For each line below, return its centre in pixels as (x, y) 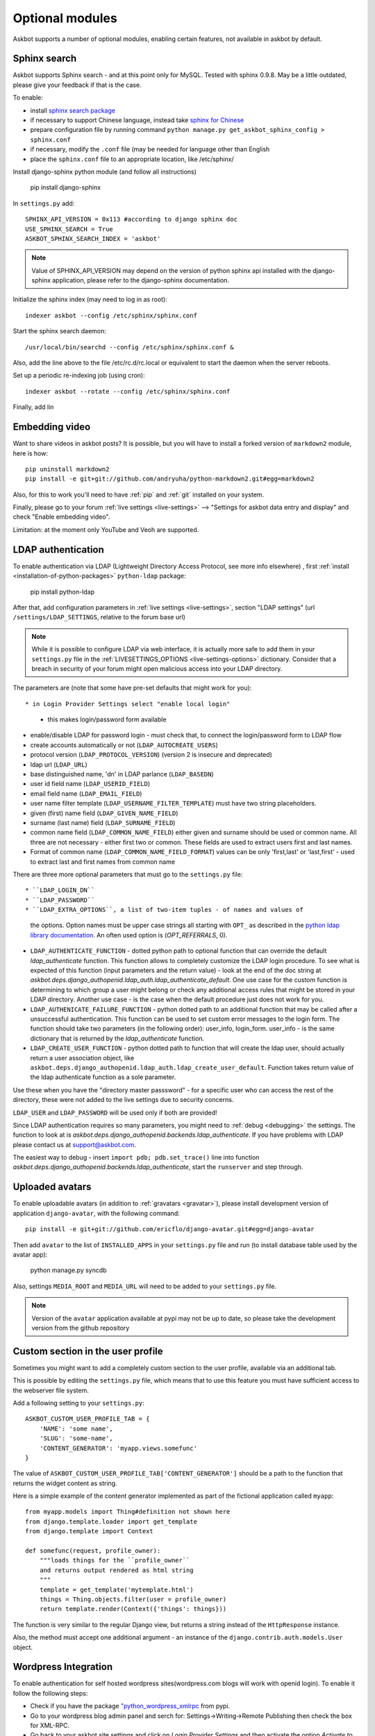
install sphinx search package (73, 110)
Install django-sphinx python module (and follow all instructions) (105, 172)
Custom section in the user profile (88, 1351)
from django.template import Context (90, 1531)
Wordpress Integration (63, 1667)
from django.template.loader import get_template (111, 1521)
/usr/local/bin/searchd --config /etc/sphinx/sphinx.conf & (130, 347)
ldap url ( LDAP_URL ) (59, 765)
